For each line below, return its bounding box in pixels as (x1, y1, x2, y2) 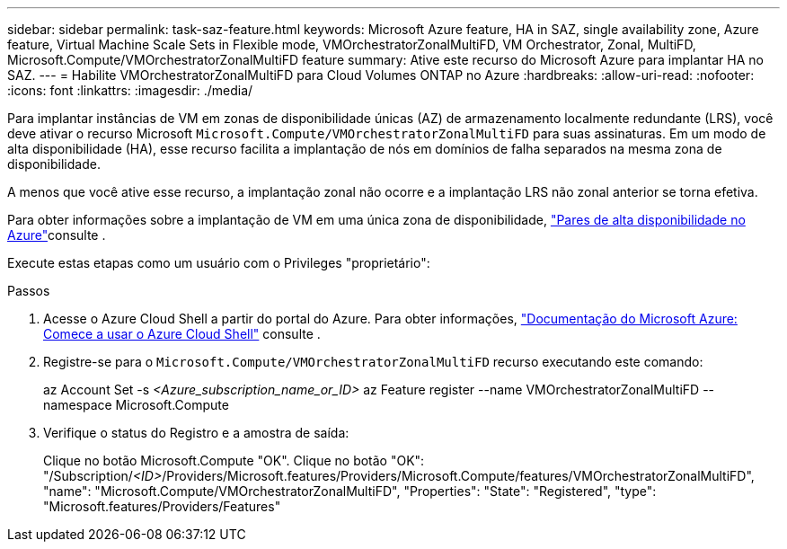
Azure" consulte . (7, 227, 106, 243)
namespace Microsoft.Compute (43, 397, 229, 412)
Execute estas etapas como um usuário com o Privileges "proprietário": (7, 255, 430, 270)
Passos (7, 283, 50, 298)
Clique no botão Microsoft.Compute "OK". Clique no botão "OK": (43, 453, 425, 468)
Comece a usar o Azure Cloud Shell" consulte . (43, 326, 321, 341)
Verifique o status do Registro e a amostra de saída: (43, 425, 349, 440)
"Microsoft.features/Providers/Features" (43, 499, 281, 514)
